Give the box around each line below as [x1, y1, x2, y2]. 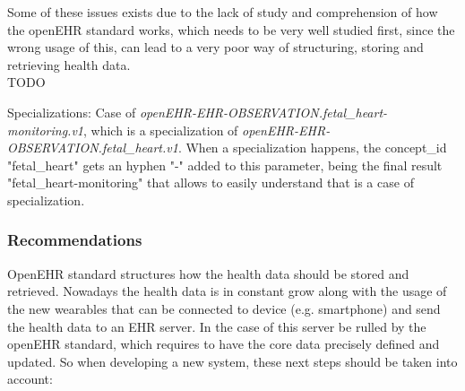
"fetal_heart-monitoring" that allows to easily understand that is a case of [7, 173, 414, 192]
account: [7, 369, 53, 388]
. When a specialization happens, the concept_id [177, 138, 447, 157]
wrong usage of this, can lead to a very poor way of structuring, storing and [7, 38, 424, 56]
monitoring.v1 [7, 120, 83, 139]
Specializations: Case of [7, 102, 136, 121]
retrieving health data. [7, 55, 131, 74]
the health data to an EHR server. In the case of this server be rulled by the [7, 317, 426, 335]
